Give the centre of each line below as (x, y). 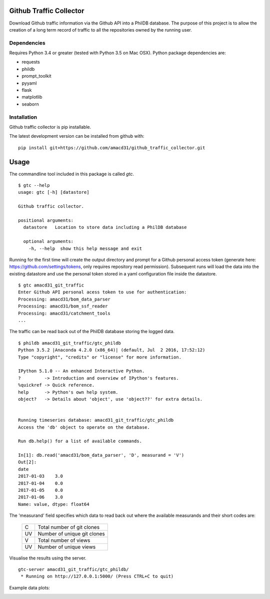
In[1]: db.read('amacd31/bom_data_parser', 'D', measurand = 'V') (101, 455)
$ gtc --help (34, 185)
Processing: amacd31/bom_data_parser (64, 299)
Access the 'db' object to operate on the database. (84, 427)
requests (31, 62)
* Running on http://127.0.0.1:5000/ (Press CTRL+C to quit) (97, 576)
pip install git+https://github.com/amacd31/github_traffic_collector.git (112, 147)
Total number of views (64, 540)
